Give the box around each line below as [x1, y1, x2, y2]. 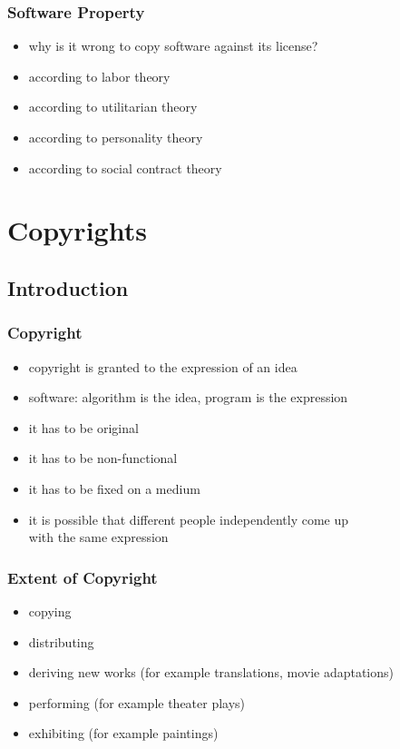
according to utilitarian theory [28, 97, 198, 116]
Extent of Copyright [7, 566, 158, 588]
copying [28, 601, 72, 620]
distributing [28, 632, 94, 651]
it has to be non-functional [28, 448, 178, 468]
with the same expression [28, 527, 169, 547]
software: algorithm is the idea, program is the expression [28, 388, 348, 407]
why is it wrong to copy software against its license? [28, 36, 318, 55]
